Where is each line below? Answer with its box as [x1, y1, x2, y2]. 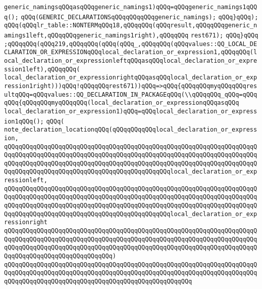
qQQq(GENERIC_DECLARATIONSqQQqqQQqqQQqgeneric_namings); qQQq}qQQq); [21, 13, 258, 21]
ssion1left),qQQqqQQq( [4, 65, 80, 73]
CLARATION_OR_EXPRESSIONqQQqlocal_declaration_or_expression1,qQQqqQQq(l [4, 49, 257, 56]
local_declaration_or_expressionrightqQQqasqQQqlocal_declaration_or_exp [4, 74, 257, 81]
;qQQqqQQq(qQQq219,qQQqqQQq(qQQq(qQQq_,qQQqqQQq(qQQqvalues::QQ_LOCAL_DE [4, 40, 257, 48]
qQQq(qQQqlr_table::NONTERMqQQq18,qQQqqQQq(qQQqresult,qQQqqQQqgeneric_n [4, 22, 257, 29]
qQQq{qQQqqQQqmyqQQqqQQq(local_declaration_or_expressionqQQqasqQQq [4, 99, 239, 107]
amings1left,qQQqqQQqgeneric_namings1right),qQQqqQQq [4, 31, 189, 39]
